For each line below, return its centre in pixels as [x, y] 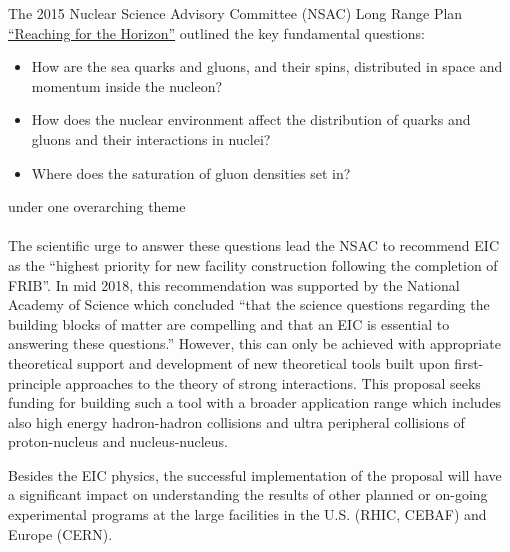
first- [469, 362]
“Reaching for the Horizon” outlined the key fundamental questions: [216, 32]
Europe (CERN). [60, 533]
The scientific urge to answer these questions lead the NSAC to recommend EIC [254, 245]
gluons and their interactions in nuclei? [151, 138]
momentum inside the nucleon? [127, 85]
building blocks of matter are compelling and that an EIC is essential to [229, 323]
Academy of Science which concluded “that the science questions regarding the [249, 304]
